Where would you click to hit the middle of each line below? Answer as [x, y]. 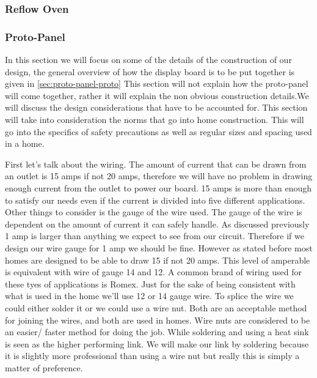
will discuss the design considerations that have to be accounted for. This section [156, 107]
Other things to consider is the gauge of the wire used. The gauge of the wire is [154, 212]
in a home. [25, 143]
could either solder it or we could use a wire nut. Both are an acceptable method [156, 307]
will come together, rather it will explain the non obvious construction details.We [157, 95]
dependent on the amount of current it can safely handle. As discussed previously [157, 224]
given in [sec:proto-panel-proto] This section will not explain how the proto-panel [157, 83]
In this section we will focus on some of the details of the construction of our [148, 60]
